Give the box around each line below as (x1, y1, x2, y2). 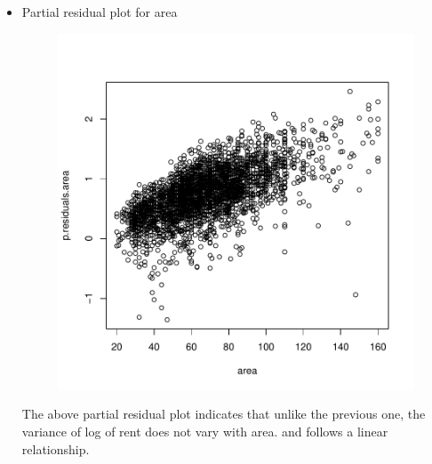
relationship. (21, 439, 90, 458)
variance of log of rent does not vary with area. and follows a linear (21, 421, 388, 440)
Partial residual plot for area (21, 3, 178, 20)
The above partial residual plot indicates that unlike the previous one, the (21, 404, 426, 423)
